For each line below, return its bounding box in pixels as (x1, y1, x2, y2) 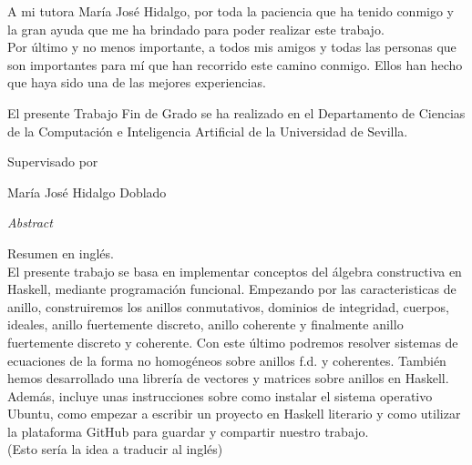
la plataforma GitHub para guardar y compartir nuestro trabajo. (7, 421, 369, 440)
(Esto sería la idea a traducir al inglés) (7, 440, 223, 459)
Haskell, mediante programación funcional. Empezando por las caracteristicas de (7, 279, 457, 298)
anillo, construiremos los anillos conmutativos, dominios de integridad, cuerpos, (7, 297, 449, 316)
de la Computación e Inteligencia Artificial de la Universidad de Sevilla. (7, 121, 408, 140)
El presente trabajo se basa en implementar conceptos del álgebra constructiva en (7, 261, 462, 280)
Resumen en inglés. (7, 243, 114, 262)
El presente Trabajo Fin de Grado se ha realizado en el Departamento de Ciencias (7, 103, 466, 122)
